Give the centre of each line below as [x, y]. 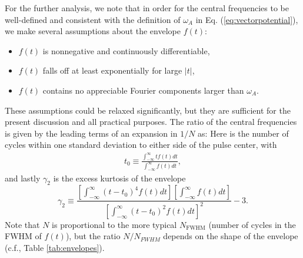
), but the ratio [93, 236]
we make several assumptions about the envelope [93, 31]
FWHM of [23, 236]
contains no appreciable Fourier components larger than [143, 90]
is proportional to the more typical [114, 224]
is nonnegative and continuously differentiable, [126, 50]
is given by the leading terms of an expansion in [91, 133]
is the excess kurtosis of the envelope [119, 178]
